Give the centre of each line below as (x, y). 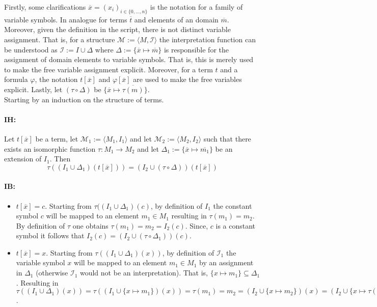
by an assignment (226, 262)
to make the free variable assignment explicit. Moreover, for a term (109, 69)
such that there (227, 138)
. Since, (197, 225)
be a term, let (57, 138)
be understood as (31, 49)
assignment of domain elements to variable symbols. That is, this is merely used (129, 59)
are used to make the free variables (187, 79)
